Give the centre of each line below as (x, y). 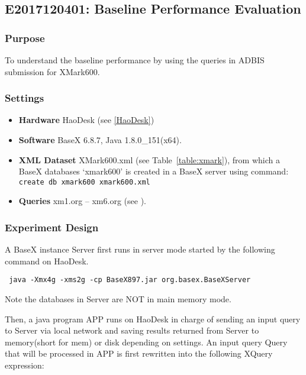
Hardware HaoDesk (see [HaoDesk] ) (86, 120)
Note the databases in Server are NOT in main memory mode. (118, 299)
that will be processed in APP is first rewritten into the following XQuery (139, 353)
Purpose (25, 38)
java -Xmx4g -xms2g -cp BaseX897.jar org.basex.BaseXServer (130, 280)
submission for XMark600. (52, 71)
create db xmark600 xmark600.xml (84, 182)
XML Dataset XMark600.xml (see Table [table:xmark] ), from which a (149, 159)
